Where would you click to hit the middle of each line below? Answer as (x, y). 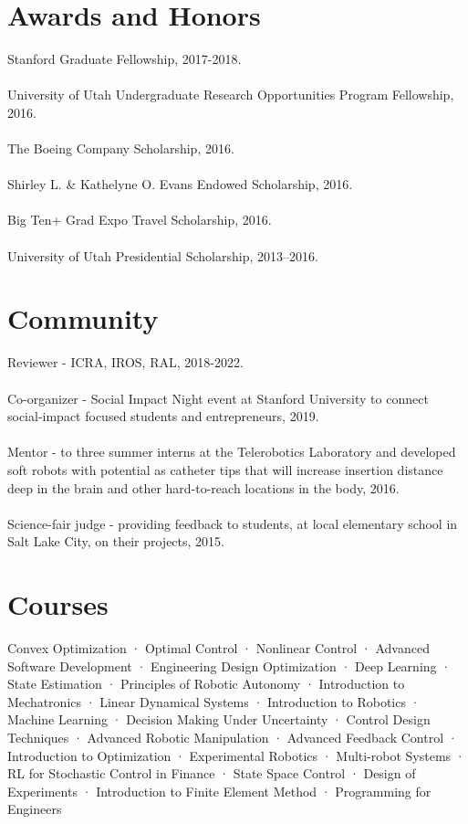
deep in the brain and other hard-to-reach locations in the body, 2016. (203, 487)
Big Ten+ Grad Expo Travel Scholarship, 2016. (140, 220)
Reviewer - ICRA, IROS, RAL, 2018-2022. (125, 362)
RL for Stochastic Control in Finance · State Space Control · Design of (212, 773)
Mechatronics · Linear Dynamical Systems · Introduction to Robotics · (214, 701)
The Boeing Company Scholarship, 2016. (121, 148)
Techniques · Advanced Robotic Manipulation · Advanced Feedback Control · (233, 737)
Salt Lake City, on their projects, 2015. (116, 541)
